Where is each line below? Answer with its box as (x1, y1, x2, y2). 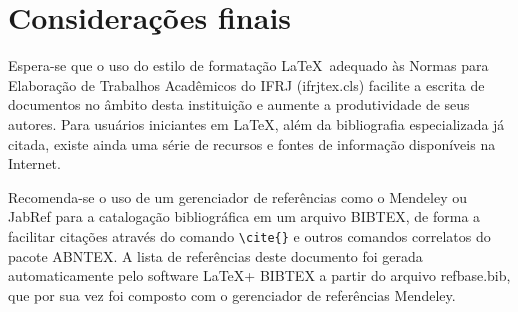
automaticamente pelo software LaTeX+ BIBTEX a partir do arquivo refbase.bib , (8, 265, 511, 286)
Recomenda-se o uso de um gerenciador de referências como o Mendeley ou (8, 186, 468, 207)
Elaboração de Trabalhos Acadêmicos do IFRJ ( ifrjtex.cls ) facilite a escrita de (8, 74, 485, 95)
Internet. (8, 153, 61, 174)
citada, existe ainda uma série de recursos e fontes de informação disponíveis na (8, 133, 496, 154)
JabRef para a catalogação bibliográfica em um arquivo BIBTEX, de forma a (8, 206, 481, 227)
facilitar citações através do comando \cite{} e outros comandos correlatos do (8, 225, 491, 246)
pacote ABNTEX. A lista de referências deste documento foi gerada (8, 245, 423, 266)
